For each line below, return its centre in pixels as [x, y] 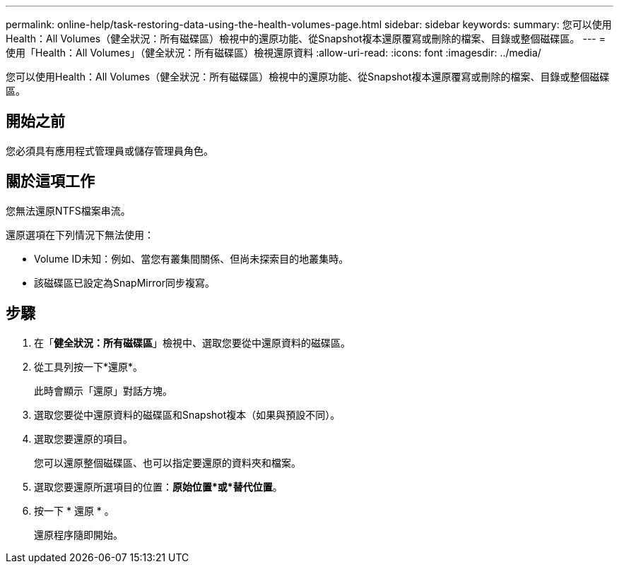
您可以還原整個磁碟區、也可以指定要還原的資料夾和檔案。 [167, 462]
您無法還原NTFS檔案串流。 [68, 210]
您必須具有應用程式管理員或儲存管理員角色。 [110, 150]
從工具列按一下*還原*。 [89, 366]
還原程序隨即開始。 [78, 534]
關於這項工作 [50, 181]
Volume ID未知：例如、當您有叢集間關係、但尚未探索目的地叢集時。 [191, 258]
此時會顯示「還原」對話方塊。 [103, 390]
